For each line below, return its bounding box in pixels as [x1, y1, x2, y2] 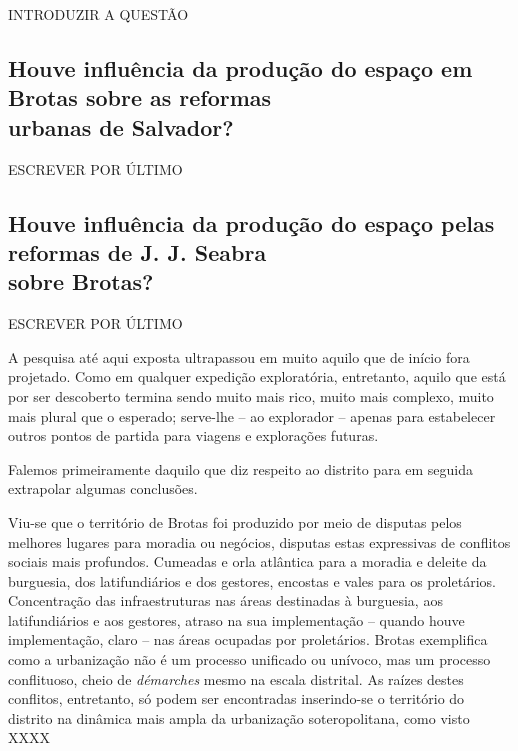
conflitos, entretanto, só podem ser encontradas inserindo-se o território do [8, 688, 465, 709]
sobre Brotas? [8, 266, 154, 297]
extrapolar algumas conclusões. [8, 478, 198, 499]
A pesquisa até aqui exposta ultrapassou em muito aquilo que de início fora [8, 346, 470, 367]
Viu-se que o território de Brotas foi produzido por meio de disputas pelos [8, 511, 462, 532]
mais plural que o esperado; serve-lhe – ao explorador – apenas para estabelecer [8, 405, 496, 426]
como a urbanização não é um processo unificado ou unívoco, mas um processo [8, 649, 491, 670]
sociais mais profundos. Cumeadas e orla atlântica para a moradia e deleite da [8, 551, 487, 572]
